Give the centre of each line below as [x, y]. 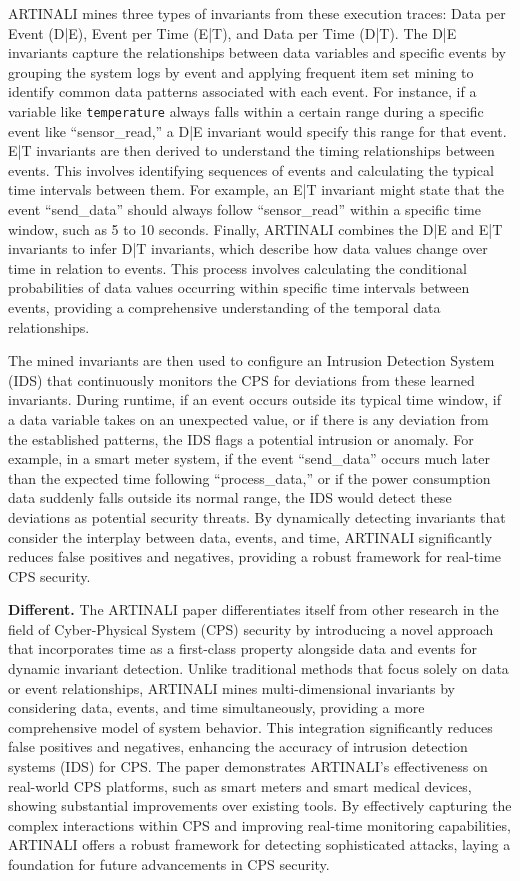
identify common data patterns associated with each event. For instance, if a [242, 91]
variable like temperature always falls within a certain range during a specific [246, 110]
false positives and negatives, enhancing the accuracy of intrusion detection [238, 746]
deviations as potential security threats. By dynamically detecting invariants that [257, 516]
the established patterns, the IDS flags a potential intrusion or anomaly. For [241, 438]
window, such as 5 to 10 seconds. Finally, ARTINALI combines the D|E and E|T [255, 228]
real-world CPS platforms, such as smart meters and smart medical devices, [240, 785]
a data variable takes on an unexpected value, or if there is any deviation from [248, 418]
